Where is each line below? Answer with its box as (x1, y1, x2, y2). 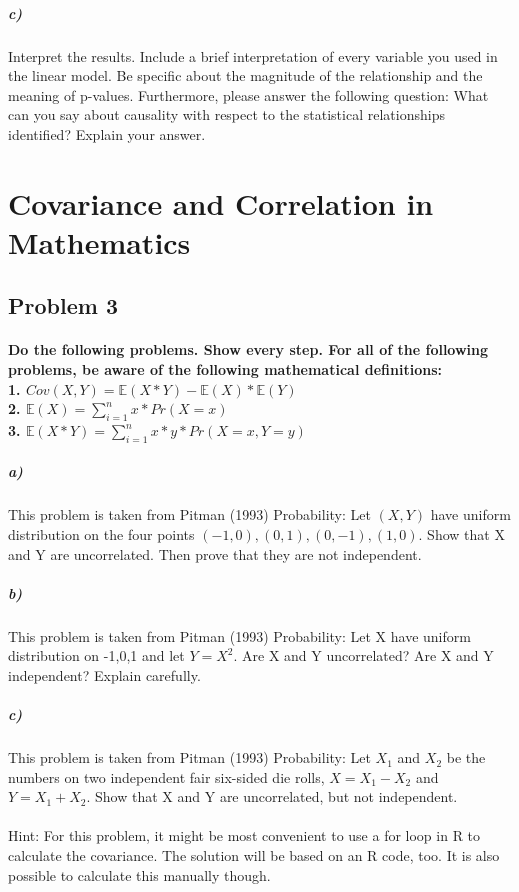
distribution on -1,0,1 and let (8, 645, 185, 666)
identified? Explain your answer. (8, 123, 206, 144)
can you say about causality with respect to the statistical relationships (8, 104, 445, 125)
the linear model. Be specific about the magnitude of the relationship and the (8, 65, 483, 86)
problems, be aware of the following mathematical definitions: (8, 359, 442, 380)
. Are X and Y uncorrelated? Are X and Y (233, 645, 494, 666)
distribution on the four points (8, 524, 195, 544)
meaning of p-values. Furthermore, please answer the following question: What (8, 84, 489, 105)
